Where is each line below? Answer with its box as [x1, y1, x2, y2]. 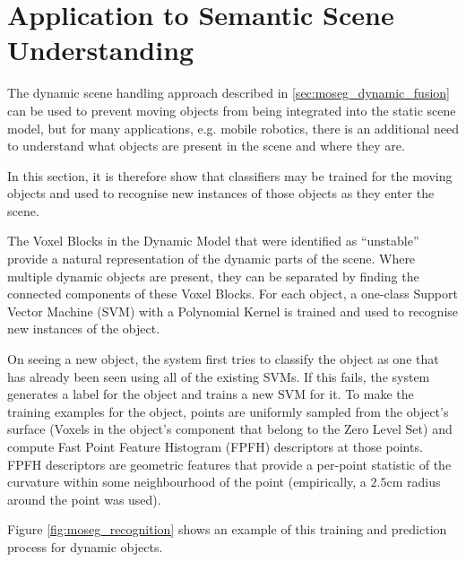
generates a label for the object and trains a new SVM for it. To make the [7, 385, 414, 403]
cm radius [386, 472, 441, 491]
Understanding [7, 31, 194, 68]
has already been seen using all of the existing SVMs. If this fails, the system [7, 367, 430, 385]
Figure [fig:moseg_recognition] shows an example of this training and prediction [7, 520, 447, 539]
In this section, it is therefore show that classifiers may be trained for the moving [7, 166, 453, 185]
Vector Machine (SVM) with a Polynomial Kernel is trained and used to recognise [7, 301, 459, 320]
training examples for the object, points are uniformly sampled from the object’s [7, 402, 449, 420]
